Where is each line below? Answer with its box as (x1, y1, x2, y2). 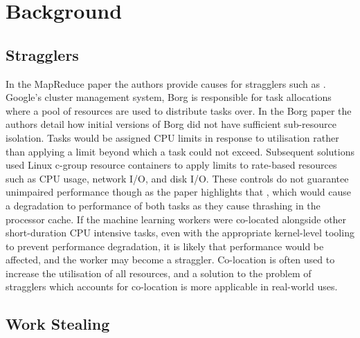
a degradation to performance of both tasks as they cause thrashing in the (6, 198, 321, 212)
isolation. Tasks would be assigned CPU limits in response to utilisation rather (6, 130, 339, 144)
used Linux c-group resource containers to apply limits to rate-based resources (6, 158, 337, 172)
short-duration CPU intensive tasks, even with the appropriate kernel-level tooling (6, 225, 354, 240)
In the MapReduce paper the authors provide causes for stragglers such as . (6, 76, 326, 91)
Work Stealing (6, 313, 110, 335)
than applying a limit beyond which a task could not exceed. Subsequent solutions (6, 144, 354, 158)
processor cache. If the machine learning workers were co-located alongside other (6, 212, 347, 226)
